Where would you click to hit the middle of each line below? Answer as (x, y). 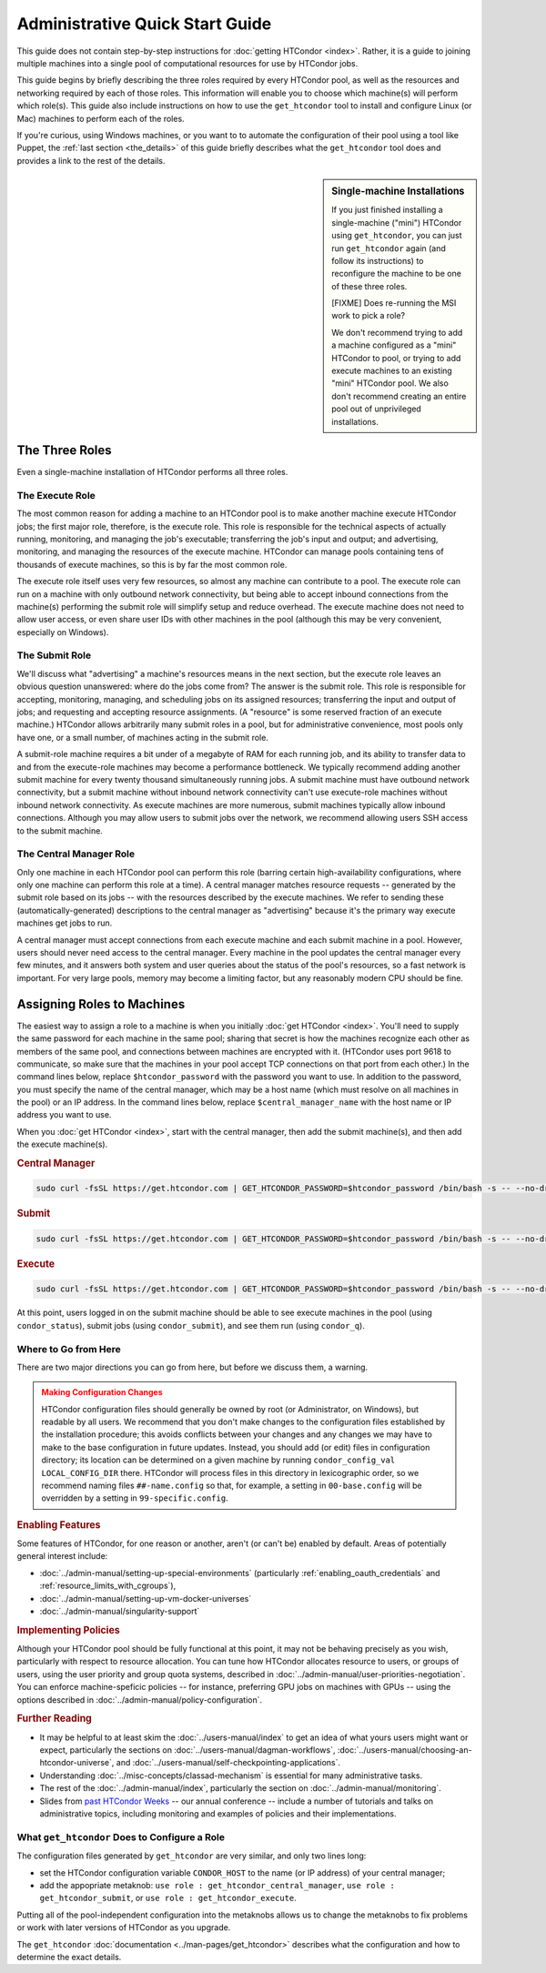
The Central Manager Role (76, 854)
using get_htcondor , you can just (397, 236)
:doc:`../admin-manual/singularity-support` (120, 1612)
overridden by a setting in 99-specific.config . (135, 1498)
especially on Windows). (63, 632)
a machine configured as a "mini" (394, 345)
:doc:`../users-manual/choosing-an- (404, 1750)
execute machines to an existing (392, 371)
